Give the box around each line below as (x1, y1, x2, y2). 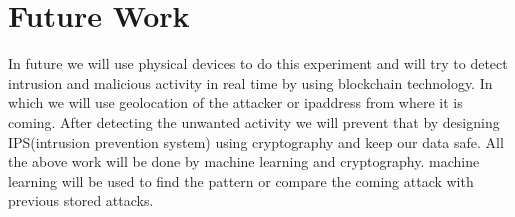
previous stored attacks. (8, 190, 154, 211)
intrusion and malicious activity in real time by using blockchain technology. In (8, 72, 493, 93)
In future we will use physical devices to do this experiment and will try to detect (8, 53, 508, 74)
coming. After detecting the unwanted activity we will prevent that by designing (8, 111, 500, 132)
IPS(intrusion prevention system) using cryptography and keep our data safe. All (8, 131, 504, 152)
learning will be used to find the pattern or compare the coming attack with (8, 170, 474, 191)
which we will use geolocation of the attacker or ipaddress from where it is (8, 92, 463, 113)
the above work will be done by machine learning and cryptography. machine (8, 151, 480, 172)
